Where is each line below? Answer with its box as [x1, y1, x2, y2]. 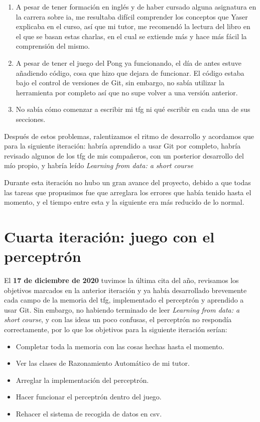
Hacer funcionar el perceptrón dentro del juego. [16, 391, 162, 402]
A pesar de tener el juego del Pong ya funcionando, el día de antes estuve [16, 57, 242, 68]
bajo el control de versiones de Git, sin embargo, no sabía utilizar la [16, 77, 224, 88]
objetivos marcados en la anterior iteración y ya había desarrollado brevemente [4, 285, 247, 295]
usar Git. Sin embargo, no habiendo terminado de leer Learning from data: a [4, 304, 240, 315]
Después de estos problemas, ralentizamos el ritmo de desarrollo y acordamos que [4, 130, 254, 141]
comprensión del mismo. [16, 41, 90, 51]
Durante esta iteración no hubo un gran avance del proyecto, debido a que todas [4, 177, 251, 187]
